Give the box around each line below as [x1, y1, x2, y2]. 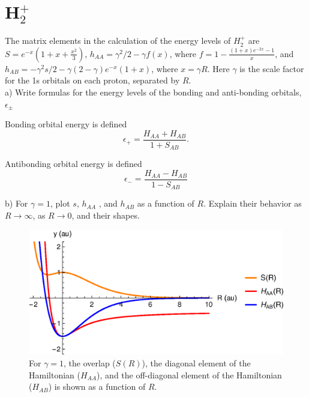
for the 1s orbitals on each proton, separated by [5, 74, 180, 86]
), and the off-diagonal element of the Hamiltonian [97, 368, 282, 381]
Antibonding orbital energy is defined [5, 157, 142, 170]
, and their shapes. [71, 208, 140, 221]
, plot [50, 197, 70, 210]
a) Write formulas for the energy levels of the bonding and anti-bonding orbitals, [5, 85, 302, 98]
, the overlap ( [64, 356, 116, 369]
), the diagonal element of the [142, 356, 251, 369]
